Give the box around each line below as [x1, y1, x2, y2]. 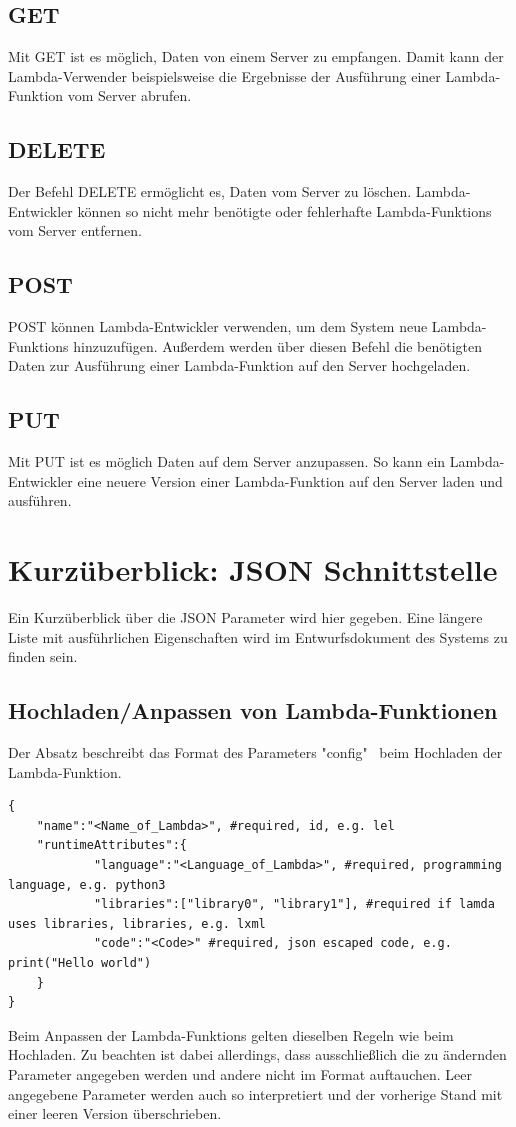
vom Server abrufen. [67, 85, 192, 106]
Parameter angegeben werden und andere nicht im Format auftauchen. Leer [8, 1063, 472, 1084]
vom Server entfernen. [8, 220, 142, 241]
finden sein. [8, 646, 78, 667]
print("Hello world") [8, 955, 152, 970]
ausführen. [8, 490, 72, 511]
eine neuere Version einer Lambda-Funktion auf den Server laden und [77, 470, 503, 491]
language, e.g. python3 [8, 877, 166, 892]
